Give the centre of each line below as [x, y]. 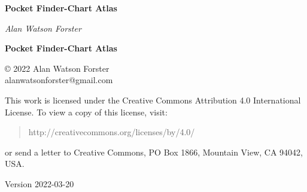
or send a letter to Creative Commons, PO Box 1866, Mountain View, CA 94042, [154, 152]
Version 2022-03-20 [39, 183]
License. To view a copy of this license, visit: [86, 112]
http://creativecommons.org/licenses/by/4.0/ [112, 132]
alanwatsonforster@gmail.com [59, 80]
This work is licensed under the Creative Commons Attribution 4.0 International [153, 100]
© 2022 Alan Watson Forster [57, 68]
